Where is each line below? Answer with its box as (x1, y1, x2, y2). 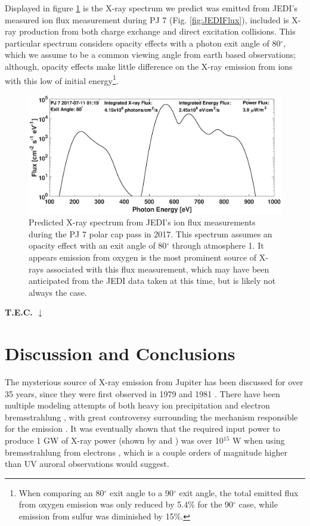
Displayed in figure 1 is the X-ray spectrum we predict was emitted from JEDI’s (5, 2, 297, 14)
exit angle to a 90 (110, 486, 173, 499)
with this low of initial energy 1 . (5, 72, 119, 86)
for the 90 (197, 498, 234, 510)
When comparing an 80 (18, 486, 104, 499)
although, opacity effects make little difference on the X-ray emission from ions (5, 60, 293, 72)
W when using (232, 434, 285, 447)
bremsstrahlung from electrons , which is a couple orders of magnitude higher (5, 445, 287, 458)
